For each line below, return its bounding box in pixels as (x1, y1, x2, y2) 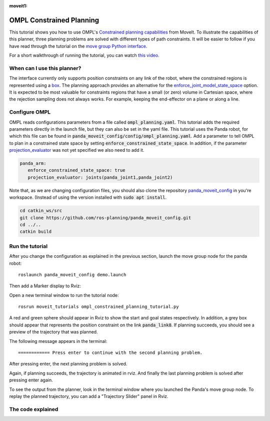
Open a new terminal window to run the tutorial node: (9, 292, 119, 298)
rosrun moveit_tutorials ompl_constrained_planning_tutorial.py (18, 304, 179, 310)
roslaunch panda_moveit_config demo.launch (18, 272, 126, 277)
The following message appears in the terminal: (9, 338, 107, 344)
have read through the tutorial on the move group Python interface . (9, 43, 147, 49)
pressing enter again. (9, 377, 53, 383)
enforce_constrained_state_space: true (27, 168, 125, 173)
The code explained (9, 405, 58, 412)
